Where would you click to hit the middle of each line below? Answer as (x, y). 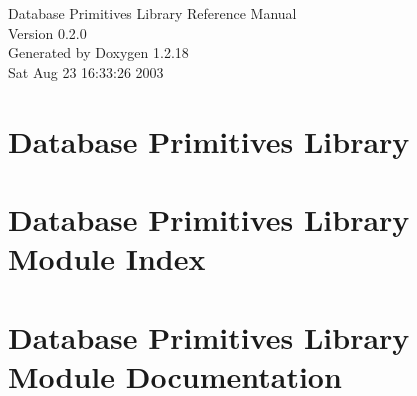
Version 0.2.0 (47, 32)
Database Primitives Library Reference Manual (152, 13)
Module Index (107, 258)
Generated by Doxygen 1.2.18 (98, 52)
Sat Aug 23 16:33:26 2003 (86, 71)
